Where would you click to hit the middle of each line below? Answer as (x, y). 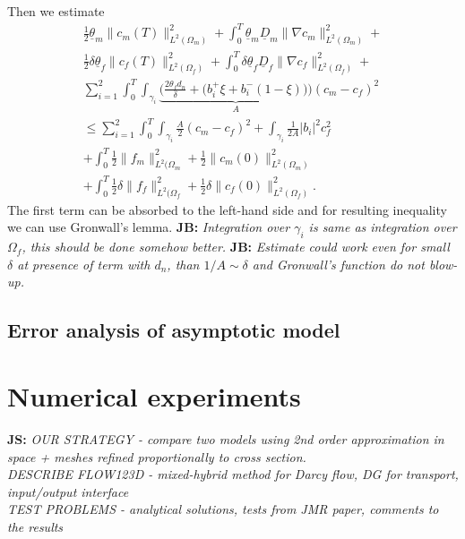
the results (35, 526)
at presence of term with (84, 264)
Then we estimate (56, 11)
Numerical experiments (154, 395)
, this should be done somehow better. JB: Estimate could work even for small (236, 247)
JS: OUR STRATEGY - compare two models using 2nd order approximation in (226, 438)
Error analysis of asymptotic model (174, 330)
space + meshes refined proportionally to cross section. (157, 456)
